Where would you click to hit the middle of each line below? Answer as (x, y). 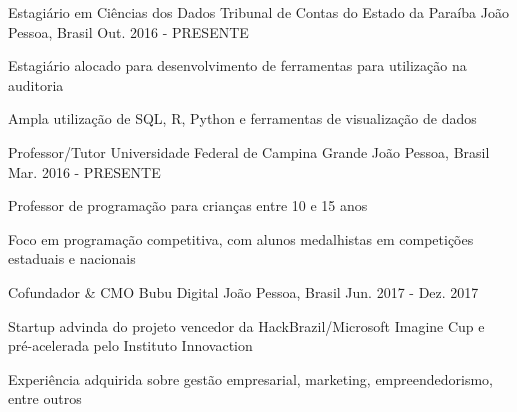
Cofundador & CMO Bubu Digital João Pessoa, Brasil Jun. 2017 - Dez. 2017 (243, 291)
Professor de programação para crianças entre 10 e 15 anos (188, 205)
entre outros (45, 398)
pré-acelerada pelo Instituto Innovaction (130, 345)
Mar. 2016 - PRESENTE (84, 171)
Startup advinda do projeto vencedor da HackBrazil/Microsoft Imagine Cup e (246, 325)
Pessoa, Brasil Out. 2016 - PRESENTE (128, 31)
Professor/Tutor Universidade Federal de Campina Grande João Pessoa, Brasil (249, 151)
